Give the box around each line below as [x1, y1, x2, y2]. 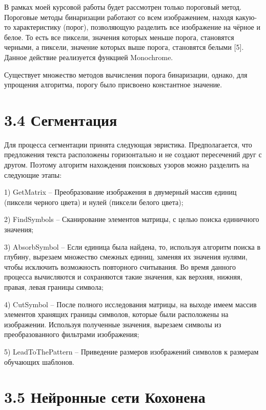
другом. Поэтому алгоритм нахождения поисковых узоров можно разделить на [4, 159, 249, 170]
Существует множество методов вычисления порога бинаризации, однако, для [4, 69, 248, 80]
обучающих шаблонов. [4, 356, 74, 367]
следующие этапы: [4, 169, 62, 180]
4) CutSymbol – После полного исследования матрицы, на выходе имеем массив [4, 299, 257, 309]
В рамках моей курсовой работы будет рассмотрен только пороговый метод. [4, 2, 242, 12]
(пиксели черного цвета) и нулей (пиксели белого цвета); [4, 196, 183, 207]
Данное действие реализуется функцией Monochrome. [4, 51, 173, 62]
